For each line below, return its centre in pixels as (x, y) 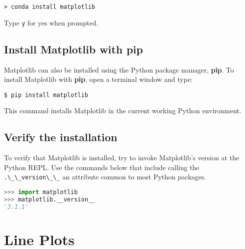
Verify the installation (61, 137)
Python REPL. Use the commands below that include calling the (102, 167)
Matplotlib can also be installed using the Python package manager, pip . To (119, 69)
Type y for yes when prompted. (51, 22)
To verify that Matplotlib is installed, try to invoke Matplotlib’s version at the (122, 158)
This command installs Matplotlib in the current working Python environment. (123, 111)
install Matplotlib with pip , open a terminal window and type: (98, 79)
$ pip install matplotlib (46, 95)
